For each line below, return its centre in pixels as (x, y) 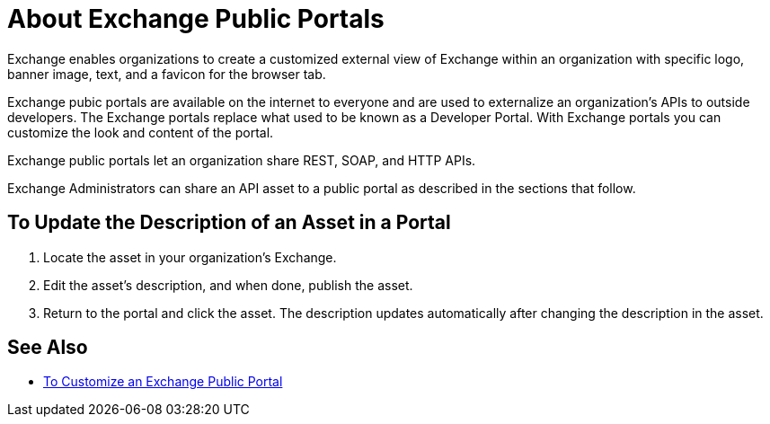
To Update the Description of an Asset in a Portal (229, 223)
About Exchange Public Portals (196, 19)
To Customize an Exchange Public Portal (163, 382)
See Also (48, 348)
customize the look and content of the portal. (141, 132)
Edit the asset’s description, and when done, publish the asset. (228, 285)
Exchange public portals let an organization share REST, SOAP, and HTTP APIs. (242, 160)
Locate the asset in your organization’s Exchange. (190, 257)
